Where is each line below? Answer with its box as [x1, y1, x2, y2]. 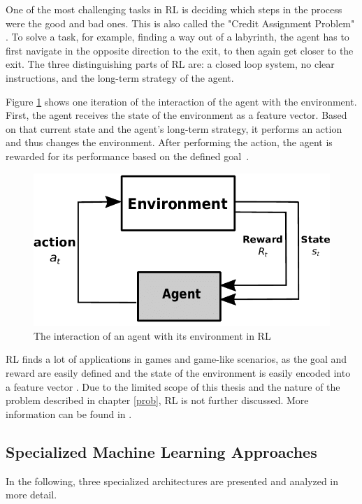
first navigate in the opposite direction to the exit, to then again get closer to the [6, 43, 354, 57]
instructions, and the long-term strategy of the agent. [6, 70, 234, 85]
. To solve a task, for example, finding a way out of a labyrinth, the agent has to [6, 29, 349, 44]
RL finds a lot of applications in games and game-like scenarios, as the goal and [6, 352, 347, 366]
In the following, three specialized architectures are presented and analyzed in [6, 473, 339, 488]
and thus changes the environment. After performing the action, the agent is [6, 135, 333, 150]
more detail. [6, 487, 57, 502]
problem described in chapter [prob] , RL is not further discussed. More [6, 393, 309, 408]
